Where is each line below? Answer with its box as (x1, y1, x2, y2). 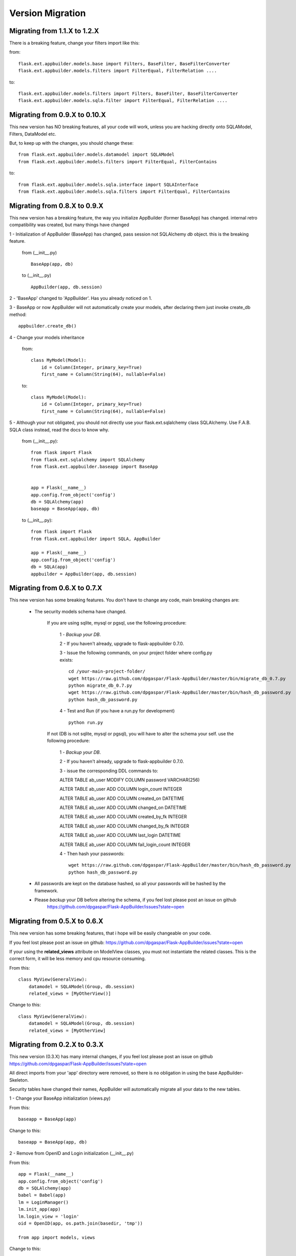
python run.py (68, 719, 103, 725)
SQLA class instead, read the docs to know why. (9, 427, 110, 433)
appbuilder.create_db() (18, 323, 77, 329)
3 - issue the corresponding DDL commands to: (59, 768, 158, 774)
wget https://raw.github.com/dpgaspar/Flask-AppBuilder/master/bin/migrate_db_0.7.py (68, 676, 286, 681)
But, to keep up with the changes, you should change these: (9, 140, 134, 146)
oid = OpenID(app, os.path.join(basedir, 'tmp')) (18, 1220, 143, 1226)
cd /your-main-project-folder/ (68, 669, 146, 674)
